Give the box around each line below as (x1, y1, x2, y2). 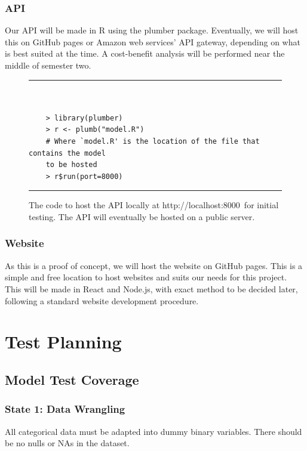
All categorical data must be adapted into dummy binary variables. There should (5, 425, 302, 437)
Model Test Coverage (5, 370, 139, 388)
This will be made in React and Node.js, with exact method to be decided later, (5, 282, 298, 295)
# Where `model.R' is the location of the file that (45, 137, 260, 146)
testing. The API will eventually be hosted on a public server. (29, 210, 255, 223)
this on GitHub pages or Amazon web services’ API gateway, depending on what (5, 35, 300, 48)
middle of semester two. (5, 59, 91, 71)
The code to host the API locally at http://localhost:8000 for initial (29, 199, 279, 211)
